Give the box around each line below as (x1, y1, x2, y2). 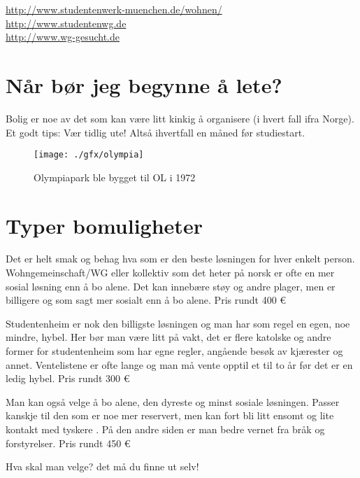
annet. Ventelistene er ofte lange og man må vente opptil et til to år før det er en (6, 357, 353, 372)
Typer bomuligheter (6, 211, 203, 239)
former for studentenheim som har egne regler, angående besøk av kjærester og (6, 344, 343, 358)
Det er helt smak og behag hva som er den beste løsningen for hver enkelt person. (6, 251, 355, 266)
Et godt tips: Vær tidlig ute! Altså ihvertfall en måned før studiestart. (6, 125, 305, 139)
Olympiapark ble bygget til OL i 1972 (34, 169, 196, 184)
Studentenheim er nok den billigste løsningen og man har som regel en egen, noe (6, 316, 350, 330)
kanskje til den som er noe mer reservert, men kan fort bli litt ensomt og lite (6, 408, 334, 423)
